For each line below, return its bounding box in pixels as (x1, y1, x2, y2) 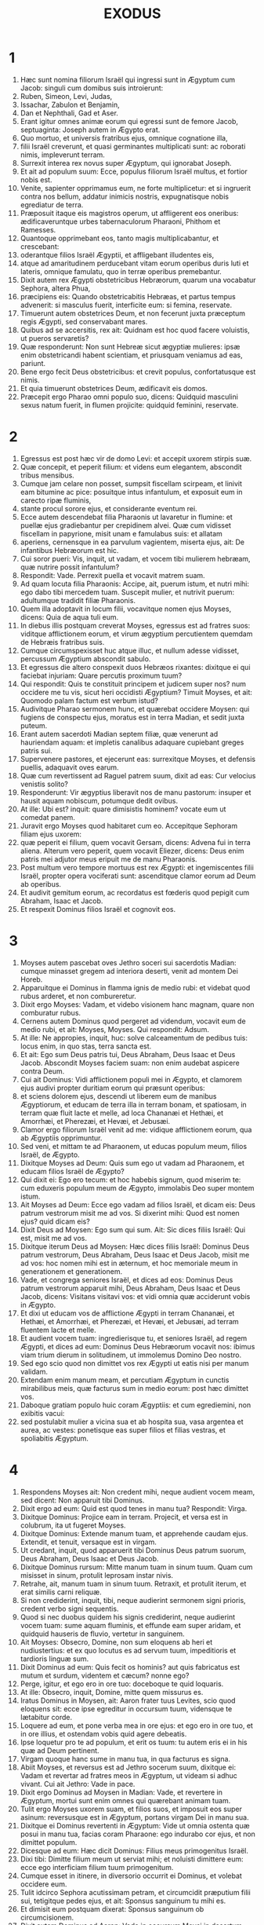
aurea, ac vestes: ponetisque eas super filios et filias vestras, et (20, 1425, 226, 1434)
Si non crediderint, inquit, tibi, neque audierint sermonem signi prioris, (20, 1595, 246, 1605)
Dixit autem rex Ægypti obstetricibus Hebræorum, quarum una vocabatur (20, 275, 256, 284)
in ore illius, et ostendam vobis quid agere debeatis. (20, 1729, 187, 1738)
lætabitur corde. (20, 1712, 73, 1722)
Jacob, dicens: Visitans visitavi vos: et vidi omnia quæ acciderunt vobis (20, 1291, 251, 1301)
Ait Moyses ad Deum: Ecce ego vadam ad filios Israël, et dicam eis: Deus (20, 1199, 255, 1210)
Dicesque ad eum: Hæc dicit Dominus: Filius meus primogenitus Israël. (20, 1846, 249, 1855)
